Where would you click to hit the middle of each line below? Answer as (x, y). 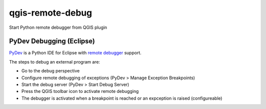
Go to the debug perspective (50, 71)
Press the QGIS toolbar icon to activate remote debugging (80, 91)
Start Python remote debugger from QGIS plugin (58, 27)
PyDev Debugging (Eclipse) (52, 41)
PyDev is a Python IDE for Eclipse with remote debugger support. (75, 53)
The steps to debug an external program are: (55, 62)
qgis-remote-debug (50, 13)
